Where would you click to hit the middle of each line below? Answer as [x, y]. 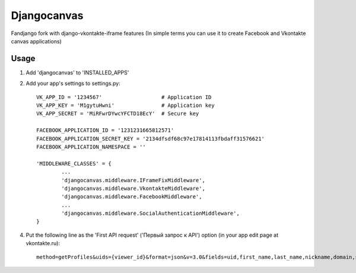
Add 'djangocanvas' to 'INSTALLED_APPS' [77, 72]
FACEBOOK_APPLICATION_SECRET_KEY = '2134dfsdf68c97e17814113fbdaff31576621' [151, 139]
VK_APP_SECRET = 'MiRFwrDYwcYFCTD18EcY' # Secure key [118, 114]
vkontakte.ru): [43, 243]
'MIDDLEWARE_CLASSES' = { [74, 164]
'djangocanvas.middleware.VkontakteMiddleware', [133, 188]
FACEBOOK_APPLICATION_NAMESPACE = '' [91, 147]
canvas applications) [36, 41]
